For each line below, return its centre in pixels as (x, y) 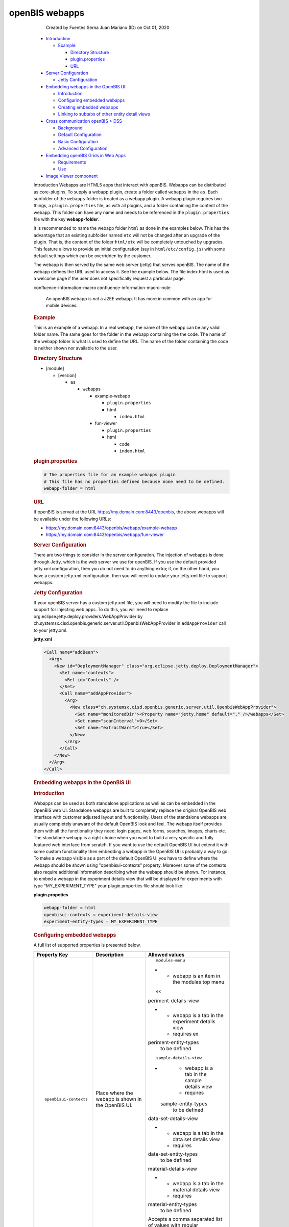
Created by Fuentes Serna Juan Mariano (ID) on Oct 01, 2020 (108, 27)
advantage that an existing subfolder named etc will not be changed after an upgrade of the (127, 235)
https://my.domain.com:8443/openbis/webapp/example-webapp (111, 528)
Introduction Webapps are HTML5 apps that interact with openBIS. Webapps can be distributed (130, 185)
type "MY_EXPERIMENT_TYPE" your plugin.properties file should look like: (108, 885)
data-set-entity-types (173, 1154)
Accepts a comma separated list (185, 1219)
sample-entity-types (184, 1103)
